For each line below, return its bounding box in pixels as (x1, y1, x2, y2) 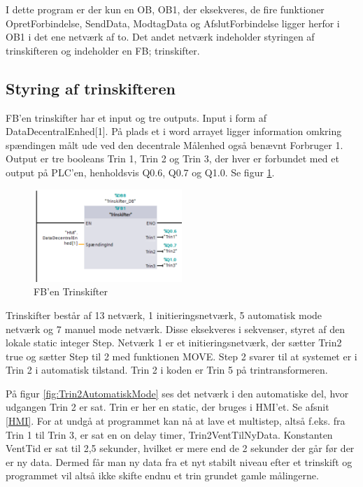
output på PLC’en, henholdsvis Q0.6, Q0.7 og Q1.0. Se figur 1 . (6, 164, 275, 179)
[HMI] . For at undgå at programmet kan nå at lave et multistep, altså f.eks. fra (6, 414, 346, 428)
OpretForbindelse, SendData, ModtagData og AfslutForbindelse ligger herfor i (6, 15, 340, 30)
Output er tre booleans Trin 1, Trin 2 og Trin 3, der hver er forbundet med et (6, 151, 339, 166)
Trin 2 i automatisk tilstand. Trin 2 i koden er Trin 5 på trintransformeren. (6, 362, 328, 377)
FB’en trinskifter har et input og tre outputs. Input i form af (6, 110, 266, 125)
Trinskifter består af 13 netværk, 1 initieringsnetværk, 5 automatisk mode (6, 307, 322, 322)
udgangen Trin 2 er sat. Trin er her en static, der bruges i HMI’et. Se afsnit (6, 400, 329, 414)
